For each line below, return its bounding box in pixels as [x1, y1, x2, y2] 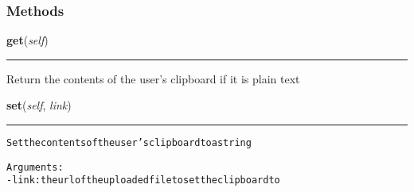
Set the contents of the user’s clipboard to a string [6, 137, 252, 148]
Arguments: [6, 161, 64, 173]
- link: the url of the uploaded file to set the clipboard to [6, 175, 280, 186]
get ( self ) [6, 32, 49, 48]
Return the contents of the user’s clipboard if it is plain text [6, 70, 300, 86]
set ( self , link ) [6, 97, 72, 113]
